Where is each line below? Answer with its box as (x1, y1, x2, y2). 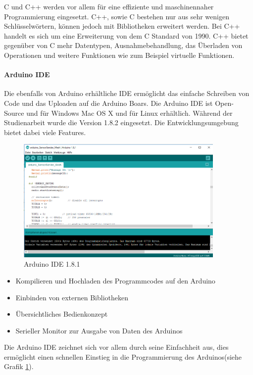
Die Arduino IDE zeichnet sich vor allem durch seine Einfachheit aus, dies (4, 342, 229, 352)
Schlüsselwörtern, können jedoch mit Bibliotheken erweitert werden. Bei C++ (4, 21, 240, 31)
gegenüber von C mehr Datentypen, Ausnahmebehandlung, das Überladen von (4, 40, 243, 50)
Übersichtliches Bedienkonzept (15, 309, 108, 319)
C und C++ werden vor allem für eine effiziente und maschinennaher (4, 1, 214, 11)
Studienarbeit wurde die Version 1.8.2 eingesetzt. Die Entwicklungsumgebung (4, 117, 239, 128)
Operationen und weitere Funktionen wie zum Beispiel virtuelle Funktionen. (4, 49, 235, 60)
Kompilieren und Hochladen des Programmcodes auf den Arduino (15, 275, 215, 285)
